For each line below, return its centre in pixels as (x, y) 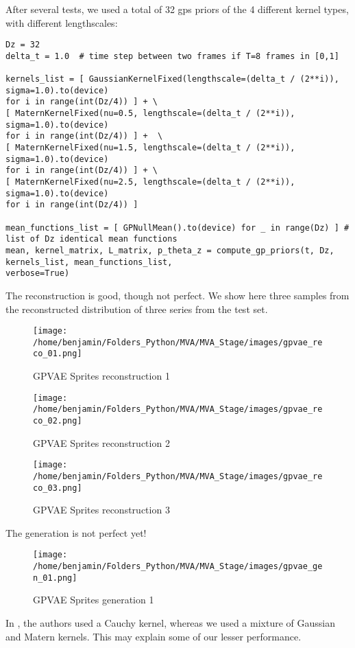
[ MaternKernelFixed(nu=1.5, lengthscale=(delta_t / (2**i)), (150, 148)
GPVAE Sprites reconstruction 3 (101, 510)
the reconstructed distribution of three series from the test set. (137, 309)
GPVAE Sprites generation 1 (94, 600)
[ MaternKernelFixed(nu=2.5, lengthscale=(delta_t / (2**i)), (150, 182)
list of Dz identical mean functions (91, 239)
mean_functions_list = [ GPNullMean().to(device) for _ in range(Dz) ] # (177, 228)
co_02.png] (58, 421)
